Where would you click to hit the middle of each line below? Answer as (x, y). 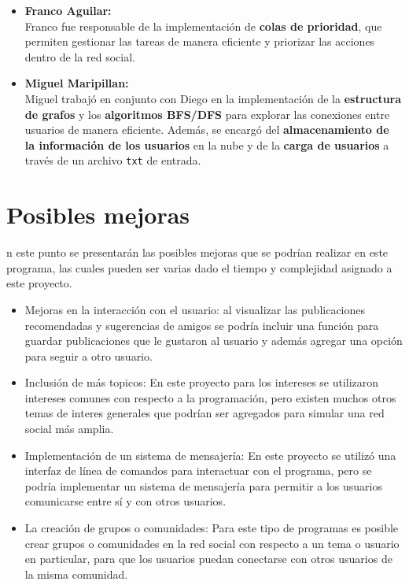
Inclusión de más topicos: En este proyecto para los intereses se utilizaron (202, 382)
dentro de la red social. (80, 56)
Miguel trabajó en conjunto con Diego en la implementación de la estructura (213, 98)
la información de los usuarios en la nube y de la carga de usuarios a (207, 144)
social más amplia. (69, 429)
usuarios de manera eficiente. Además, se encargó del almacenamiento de (207, 130)
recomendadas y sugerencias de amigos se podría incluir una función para (202, 325)
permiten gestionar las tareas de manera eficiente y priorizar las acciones (200, 41)
